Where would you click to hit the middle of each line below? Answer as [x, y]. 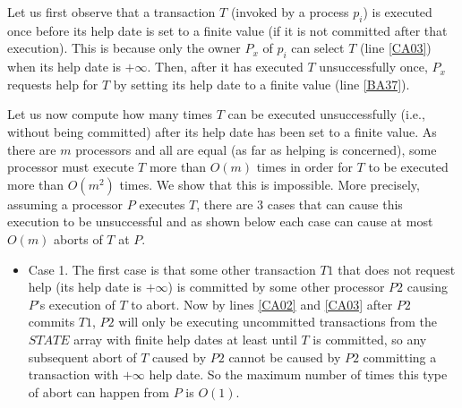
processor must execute [71, 167]
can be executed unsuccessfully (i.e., [326, 114]
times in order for [304, 167]
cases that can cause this [335, 204]
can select [318, 48]
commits [51, 322]
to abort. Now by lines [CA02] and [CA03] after [262, 304]
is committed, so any [370, 339]
